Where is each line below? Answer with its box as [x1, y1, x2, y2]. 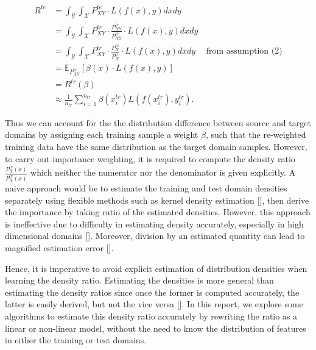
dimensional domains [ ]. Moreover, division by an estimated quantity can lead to [5, 229, 305, 242]
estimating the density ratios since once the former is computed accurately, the [5, 285, 300, 298]
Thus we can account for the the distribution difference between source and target [5, 116, 311, 129]
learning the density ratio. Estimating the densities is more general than [5, 274, 274, 287]
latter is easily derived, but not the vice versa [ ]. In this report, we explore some [5, 298, 303, 310]
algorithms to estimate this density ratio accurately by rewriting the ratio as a [5, 309, 298, 322]
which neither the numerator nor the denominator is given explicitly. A [30, 166, 296, 179]
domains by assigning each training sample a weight [5, 128, 198, 141]
